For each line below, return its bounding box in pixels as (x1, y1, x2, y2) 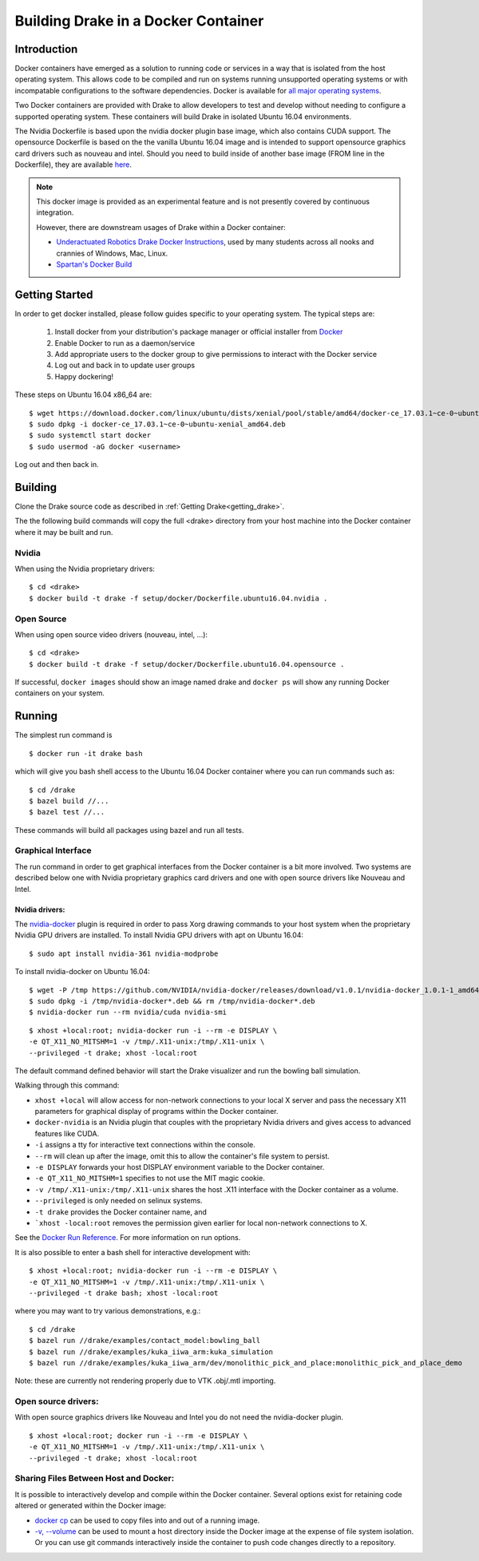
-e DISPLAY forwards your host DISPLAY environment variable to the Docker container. (34, 1163, 325, 1172)
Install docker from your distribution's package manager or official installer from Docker (54, 327, 343, 337)
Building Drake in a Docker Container (14, 12, 264, 30)
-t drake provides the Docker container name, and (34, 1206, 208, 1217)
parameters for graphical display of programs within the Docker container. (34, 1107, 279, 1116)
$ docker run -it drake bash (29, 749, 143, 758)
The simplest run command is (14, 731, 113, 740)
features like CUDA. (34, 1128, 100, 1138)
